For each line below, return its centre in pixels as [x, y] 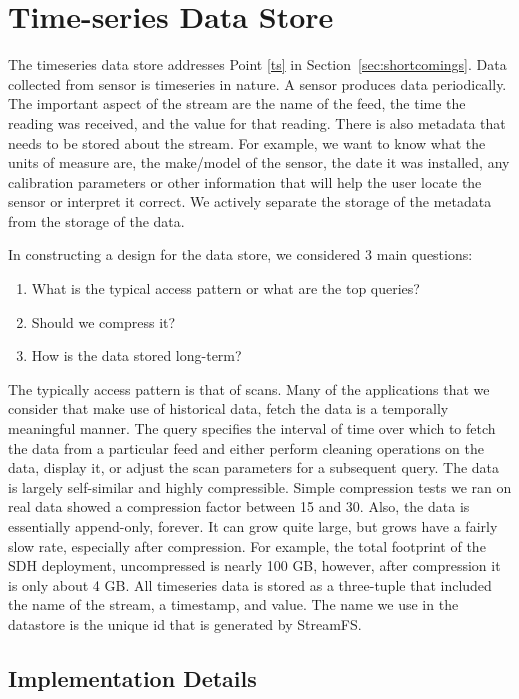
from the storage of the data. [96, 220]
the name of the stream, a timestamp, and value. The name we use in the [233, 604]
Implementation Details [132, 677]
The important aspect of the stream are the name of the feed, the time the [237, 103]
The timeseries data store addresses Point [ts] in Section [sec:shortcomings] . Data [257, 64]
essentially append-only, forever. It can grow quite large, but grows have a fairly [253, 526]
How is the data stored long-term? [136, 355]
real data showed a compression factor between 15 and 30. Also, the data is [239, 506]
